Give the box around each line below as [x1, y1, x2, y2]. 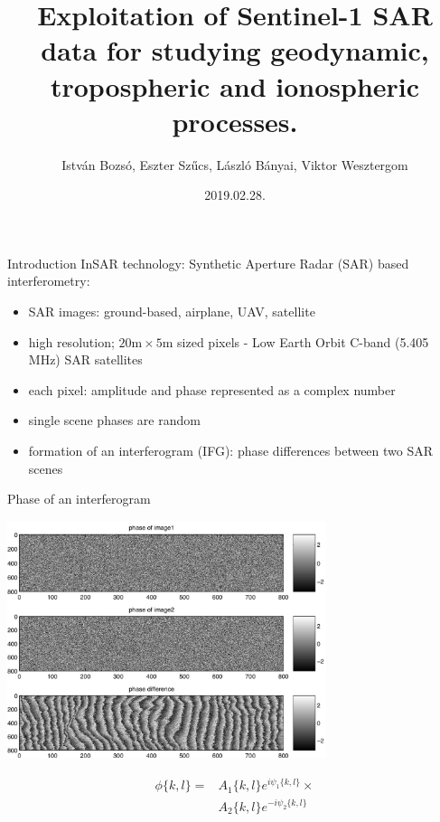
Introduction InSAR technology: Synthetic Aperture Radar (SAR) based [7, 253, 409, 272]
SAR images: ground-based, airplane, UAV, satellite [28, 302, 315, 321]
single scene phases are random [28, 411, 201, 430]
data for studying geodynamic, [41, 32, 429, 69]
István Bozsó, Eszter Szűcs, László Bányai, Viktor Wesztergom [61, 155, 408, 174]
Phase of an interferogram [7, 489, 151, 508]
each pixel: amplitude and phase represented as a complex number [28, 380, 396, 399]
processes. [172, 102, 298, 139]
